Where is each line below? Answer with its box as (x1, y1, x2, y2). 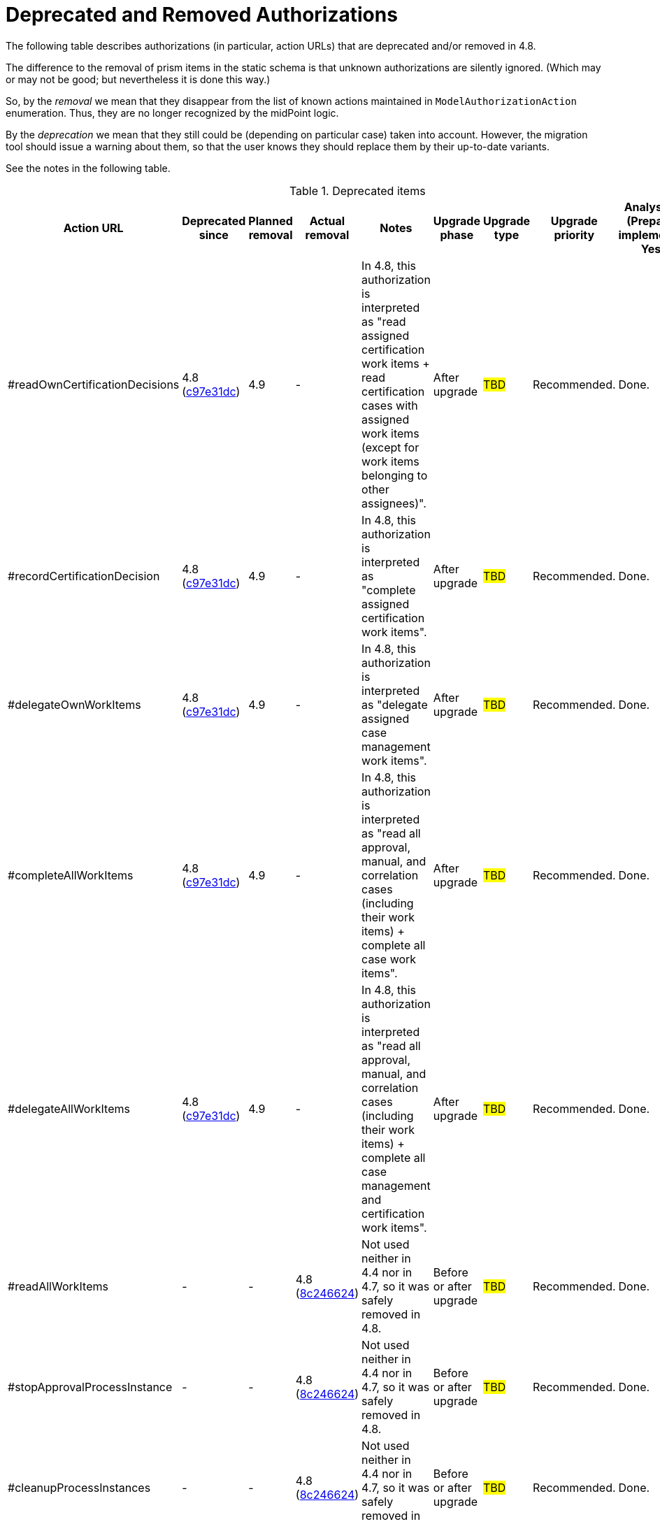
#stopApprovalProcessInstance (8, 1379, 173, 1394)
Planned (248, 213, 293, 228)
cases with (361, 398, 418, 412)
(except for (361, 440, 419, 454)
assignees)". (361, 496, 426, 510)
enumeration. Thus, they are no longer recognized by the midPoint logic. (6, 106, 339, 119)
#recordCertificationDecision (8, 568, 160, 583)
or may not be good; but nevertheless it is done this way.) (6, 73, 271, 85)
